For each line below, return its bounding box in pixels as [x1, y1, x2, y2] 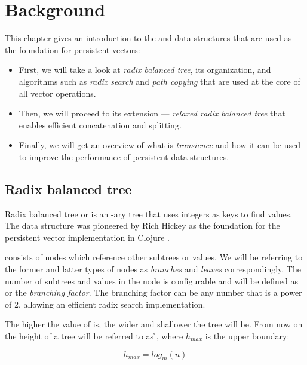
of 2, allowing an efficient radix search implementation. [5, 297, 205, 310]
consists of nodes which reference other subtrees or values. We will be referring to [5, 251, 303, 263]
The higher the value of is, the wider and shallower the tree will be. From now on [5, 318, 303, 330]
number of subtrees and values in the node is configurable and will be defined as [5, 274, 298, 287]
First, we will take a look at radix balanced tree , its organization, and [19, 63, 271, 76]
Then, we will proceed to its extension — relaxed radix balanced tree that [19, 107, 285, 119]
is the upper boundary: [205, 330, 290, 342]
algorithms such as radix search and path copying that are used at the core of [19, 75, 300, 87]
